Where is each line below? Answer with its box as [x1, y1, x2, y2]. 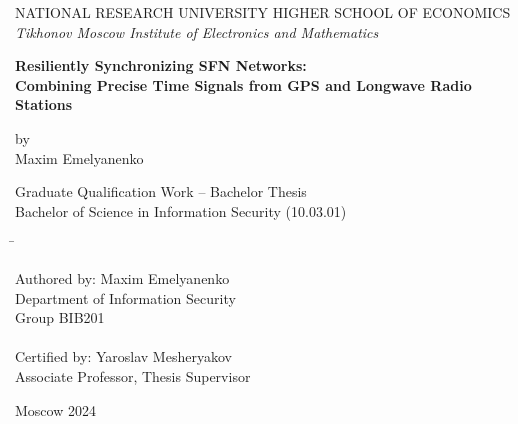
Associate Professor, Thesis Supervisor [15, 365, 251, 386]
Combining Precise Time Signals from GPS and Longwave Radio [15, 74, 472, 95]
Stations [15, 94, 73, 115]
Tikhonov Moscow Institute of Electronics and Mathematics [15, 21, 379, 42]
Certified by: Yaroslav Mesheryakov [15, 346, 232, 367]
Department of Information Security [15, 287, 236, 308]
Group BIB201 [15, 307, 105, 328]
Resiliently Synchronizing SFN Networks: [15, 55, 307, 76]
